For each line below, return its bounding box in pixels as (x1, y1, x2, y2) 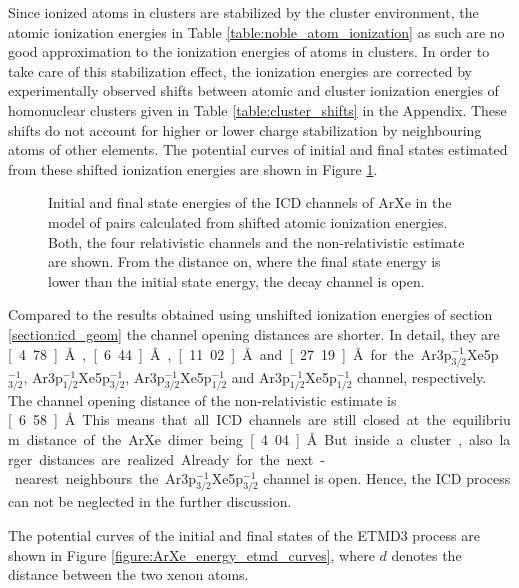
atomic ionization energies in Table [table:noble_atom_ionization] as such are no (8, 21, 505, 42)
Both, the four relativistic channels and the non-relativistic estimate (48, 231, 465, 252)
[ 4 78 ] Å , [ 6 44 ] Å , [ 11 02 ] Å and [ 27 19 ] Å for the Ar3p (8, 343, 452, 364)
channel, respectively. (356, 366, 487, 387)
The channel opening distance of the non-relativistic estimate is (8, 389, 397, 410)
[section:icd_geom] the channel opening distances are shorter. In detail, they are (8, 323, 500, 344)
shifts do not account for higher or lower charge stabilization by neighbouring (8, 119, 482, 140)
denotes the (391, 544, 462, 565)
